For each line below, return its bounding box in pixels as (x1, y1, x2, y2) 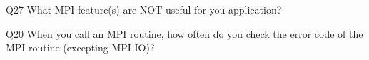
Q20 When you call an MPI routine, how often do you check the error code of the (6, 26, 363, 41)
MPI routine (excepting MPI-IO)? (6, 40, 155, 55)
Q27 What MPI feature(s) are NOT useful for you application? (6, 2, 282, 16)
